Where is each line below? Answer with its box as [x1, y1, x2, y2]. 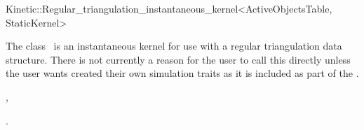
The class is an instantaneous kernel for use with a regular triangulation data [6, 38, 342, 53]
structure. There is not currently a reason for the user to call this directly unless [6, 52, 351, 66]
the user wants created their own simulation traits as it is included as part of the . [6, 66, 359, 80]
